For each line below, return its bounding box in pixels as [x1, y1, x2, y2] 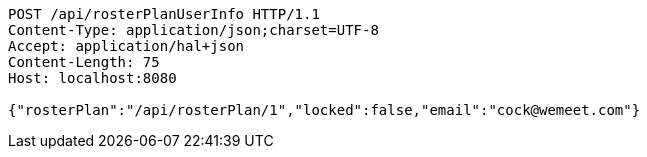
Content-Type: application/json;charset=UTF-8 [8, 22, 379, 38]
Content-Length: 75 [8, 54, 160, 70]
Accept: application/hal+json [8, 38, 245, 54]
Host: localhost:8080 [8, 70, 177, 86]
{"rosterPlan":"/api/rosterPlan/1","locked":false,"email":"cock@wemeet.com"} [8, 102, 641, 118]
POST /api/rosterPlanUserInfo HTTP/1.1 [8, 6, 320, 22]
